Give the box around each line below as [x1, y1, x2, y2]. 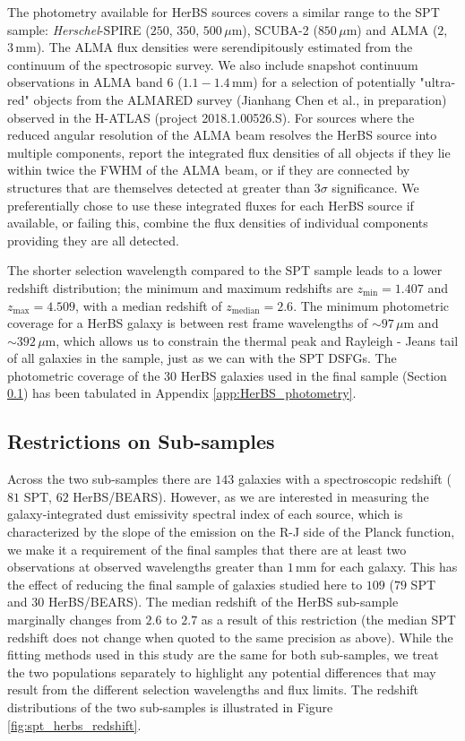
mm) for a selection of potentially [231, 73, 416, 91]
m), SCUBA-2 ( [231, 20, 318, 39]
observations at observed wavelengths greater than [7, 557, 284, 576]
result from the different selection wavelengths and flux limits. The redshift [7, 680, 419, 699]
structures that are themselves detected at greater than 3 [7, 177, 321, 196]
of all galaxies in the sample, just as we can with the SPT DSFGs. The [7, 349, 397, 367]
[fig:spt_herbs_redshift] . [7, 715, 142, 734]
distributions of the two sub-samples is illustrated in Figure [7, 697, 333, 716]
